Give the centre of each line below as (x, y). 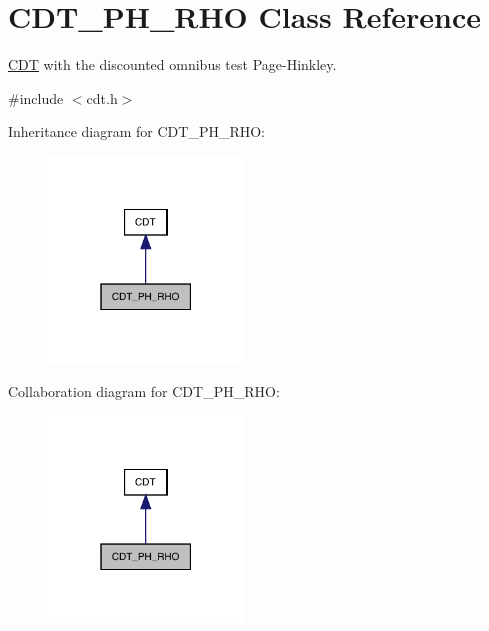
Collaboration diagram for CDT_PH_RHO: (144, 390)
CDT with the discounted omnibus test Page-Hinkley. (172, 64)
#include (36, 97)
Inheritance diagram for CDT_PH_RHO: (136, 131)
